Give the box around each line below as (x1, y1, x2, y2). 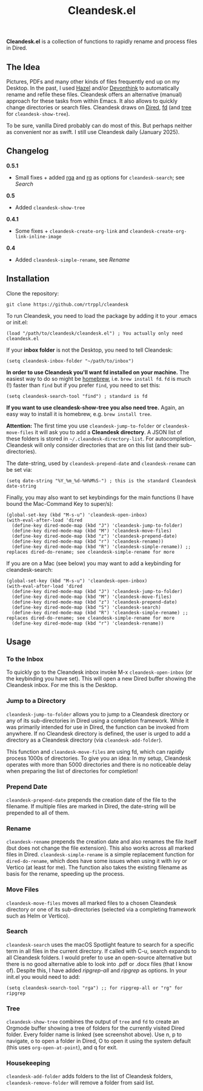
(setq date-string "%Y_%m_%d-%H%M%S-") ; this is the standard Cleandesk (6, 477, 197, 484)
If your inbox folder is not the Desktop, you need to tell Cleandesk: (6, 346, 173, 354)
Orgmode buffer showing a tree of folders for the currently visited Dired (6, 1024, 185, 1032)
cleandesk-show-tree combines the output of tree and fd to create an (6, 1018, 179, 1026)
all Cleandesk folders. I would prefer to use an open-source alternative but (6, 953, 193, 961)
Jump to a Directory (6, 697, 66, 705)
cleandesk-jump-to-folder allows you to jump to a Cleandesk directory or (6, 710, 190, 717)
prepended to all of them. (6, 809, 70, 816)
